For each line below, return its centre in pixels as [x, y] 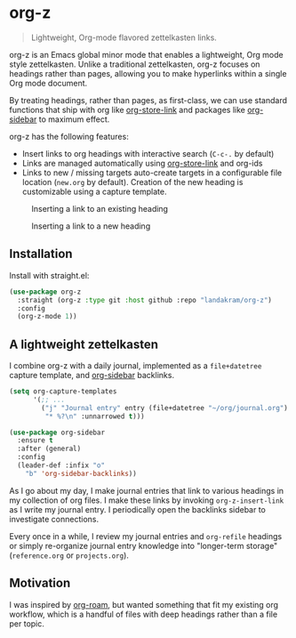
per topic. [27, 623]
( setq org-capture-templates [63, 392]
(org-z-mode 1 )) [47, 317]
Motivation [40, 583]
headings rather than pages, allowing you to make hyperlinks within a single [148, 73]
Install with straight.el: [49, 275]
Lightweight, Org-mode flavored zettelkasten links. [124, 37]
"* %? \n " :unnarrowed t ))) [95, 416]
